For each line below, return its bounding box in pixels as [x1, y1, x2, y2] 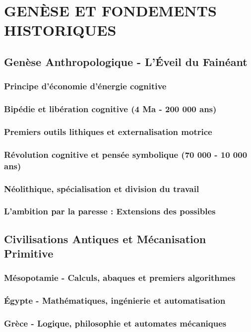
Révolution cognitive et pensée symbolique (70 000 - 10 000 [4, 148, 248, 160]
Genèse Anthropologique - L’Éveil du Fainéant [4, 54, 248, 69]
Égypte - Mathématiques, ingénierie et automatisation [4, 294, 226, 307]
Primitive [4, 246, 54, 261]
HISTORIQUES [4, 20, 117, 40]
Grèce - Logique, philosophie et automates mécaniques [4, 317, 227, 330]
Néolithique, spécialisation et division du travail [4, 182, 199, 195]
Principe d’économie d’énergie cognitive [4, 80, 167, 92]
